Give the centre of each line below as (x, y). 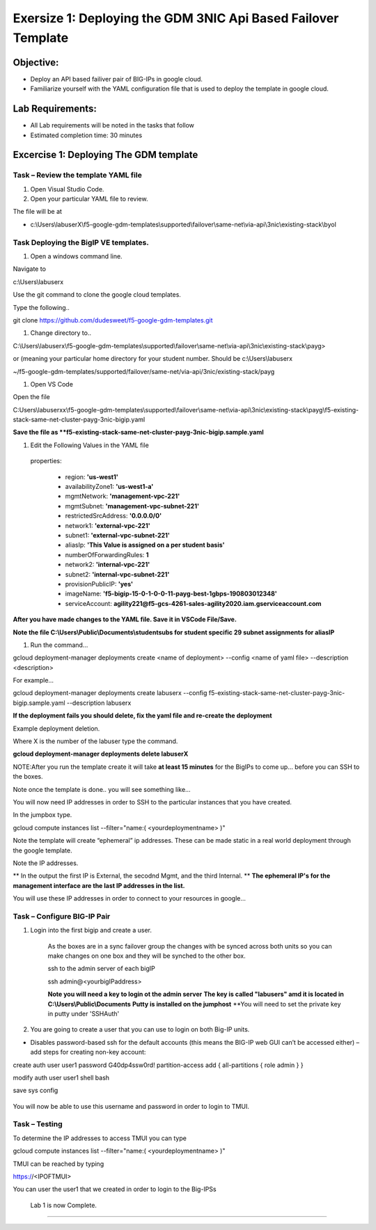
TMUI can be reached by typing (58, 1164)
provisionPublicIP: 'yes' (99, 584)
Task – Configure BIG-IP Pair (62, 916)
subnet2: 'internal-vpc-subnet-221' (117, 574)
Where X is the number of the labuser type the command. (95, 741)
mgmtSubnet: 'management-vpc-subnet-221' (132, 506)
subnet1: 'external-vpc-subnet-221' (118, 535)
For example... (33, 680)
